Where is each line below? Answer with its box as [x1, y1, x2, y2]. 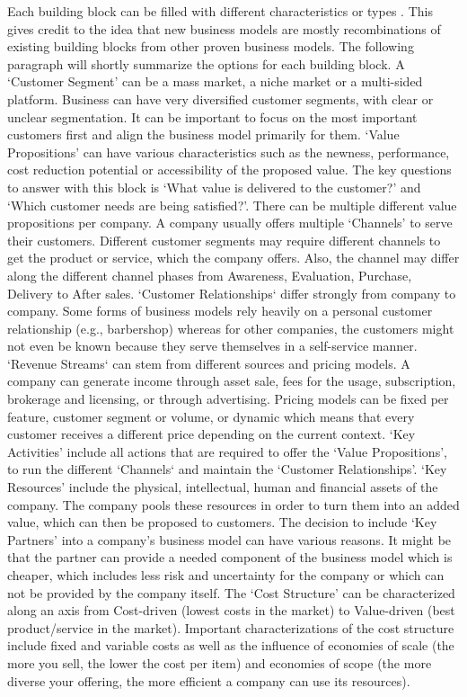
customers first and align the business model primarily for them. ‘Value [7, 125, 400, 144]
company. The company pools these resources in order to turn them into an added [7, 495, 460, 514]
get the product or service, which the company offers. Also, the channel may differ [7, 248, 460, 267]
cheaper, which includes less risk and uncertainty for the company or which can [7, 566, 445, 584]
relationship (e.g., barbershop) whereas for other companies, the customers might [7, 318, 454, 337]
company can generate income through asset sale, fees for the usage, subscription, [7, 371, 456, 390]
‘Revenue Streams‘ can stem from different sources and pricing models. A [7, 353, 410, 372]
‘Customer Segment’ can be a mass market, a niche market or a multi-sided [7, 72, 423, 91]
